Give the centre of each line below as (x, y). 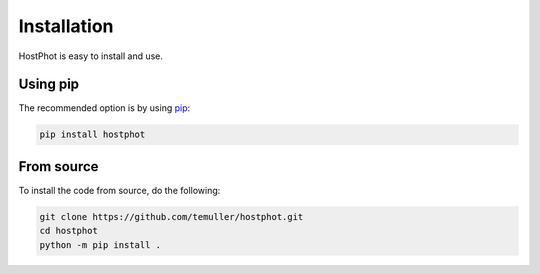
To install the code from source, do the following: (119, 190)
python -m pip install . (100, 244)
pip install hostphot (92, 134)
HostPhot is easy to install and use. (91, 56)
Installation (66, 26)
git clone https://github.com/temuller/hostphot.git (171, 216)
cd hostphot (69, 231)
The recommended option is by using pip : (104, 108)
